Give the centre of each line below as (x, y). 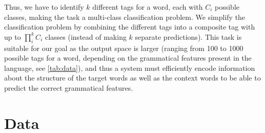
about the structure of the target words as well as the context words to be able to (132, 78)
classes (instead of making (86, 36)
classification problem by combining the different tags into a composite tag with (130, 27)
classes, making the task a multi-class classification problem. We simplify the (125, 17)
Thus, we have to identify (44, 7)
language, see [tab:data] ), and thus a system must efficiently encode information (130, 68)
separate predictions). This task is (188, 36)
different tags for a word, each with (148, 7)
